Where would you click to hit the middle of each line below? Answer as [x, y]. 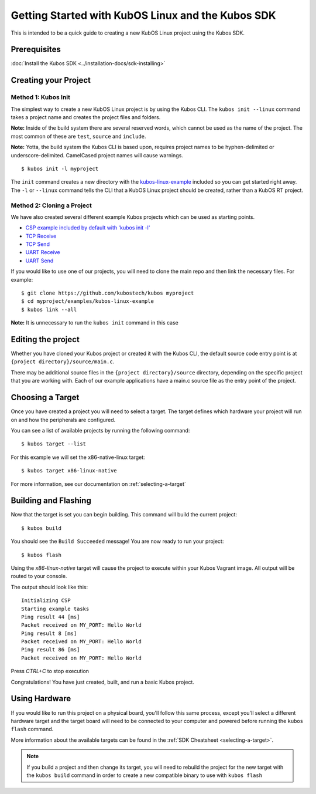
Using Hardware [41, 699]
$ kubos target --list [54, 444]
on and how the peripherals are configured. [63, 420]
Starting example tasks [55, 609]
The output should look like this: [49, 587]
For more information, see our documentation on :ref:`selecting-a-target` [99, 484]
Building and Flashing [51, 501]
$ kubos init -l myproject [60, 168]
